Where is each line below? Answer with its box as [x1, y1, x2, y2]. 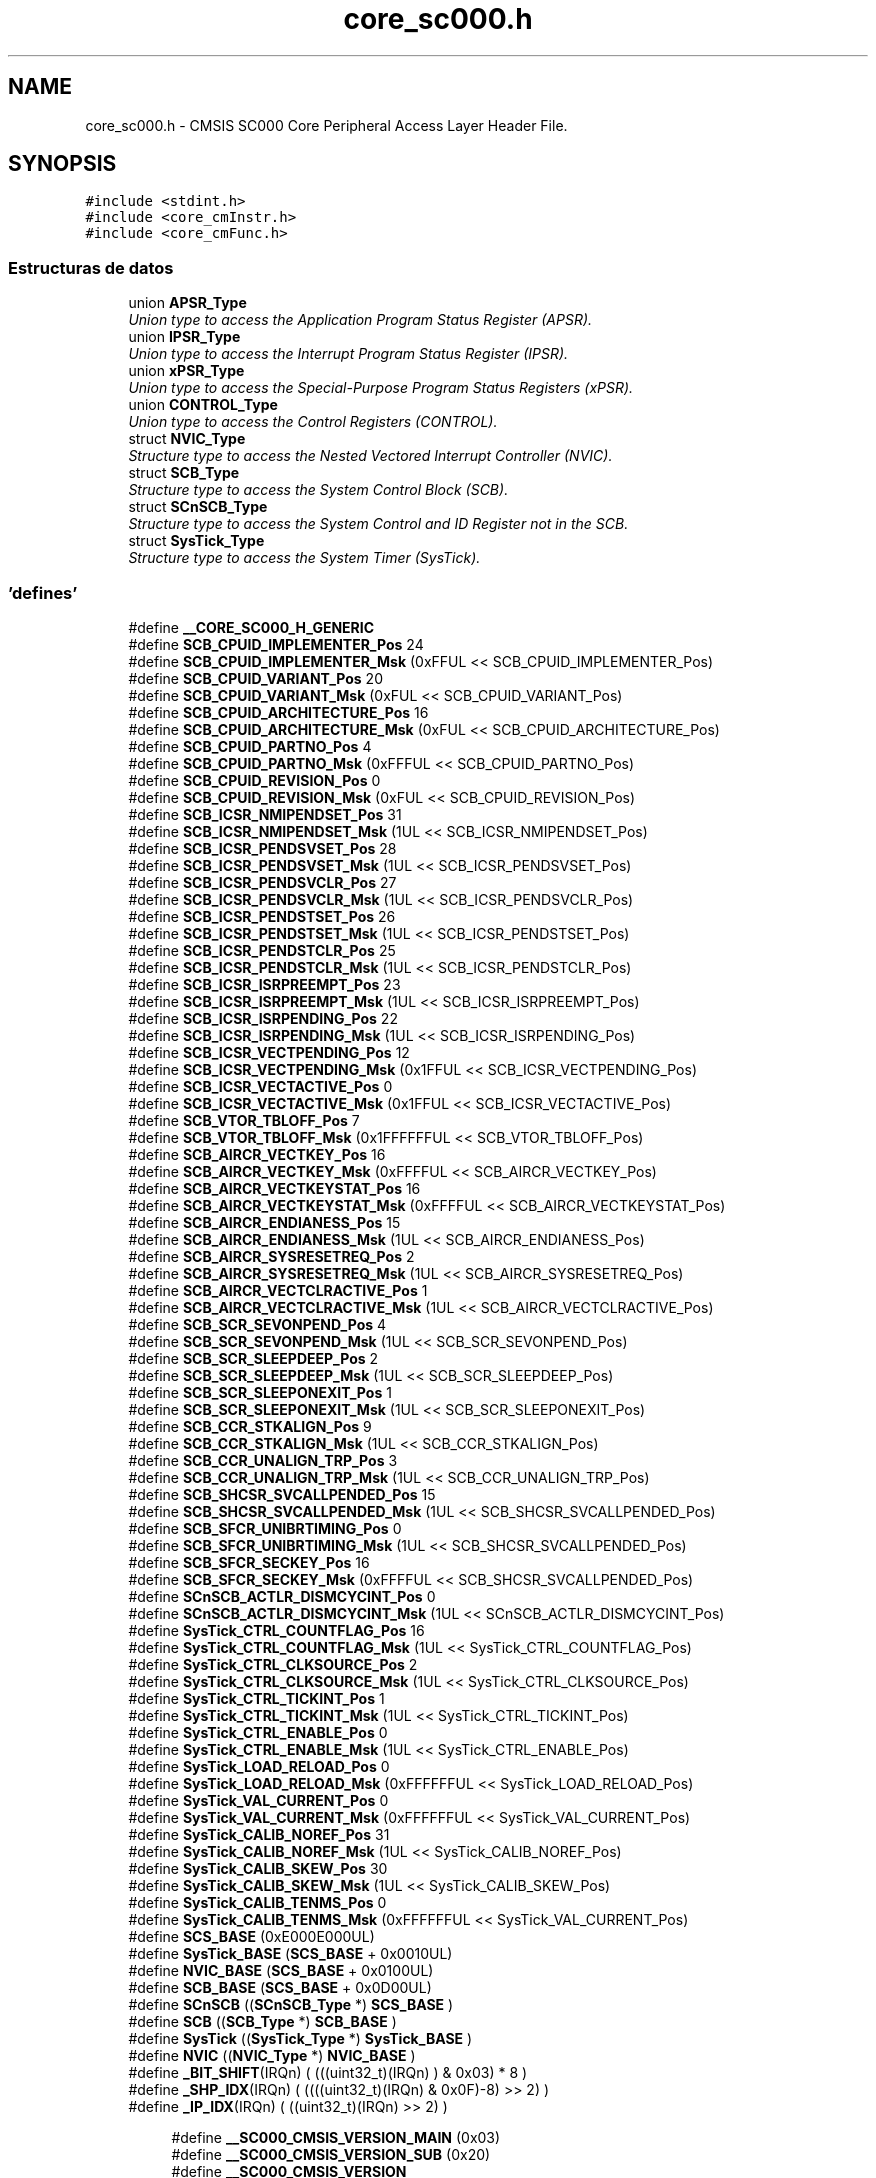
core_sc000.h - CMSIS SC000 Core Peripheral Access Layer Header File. [85, 116, 568, 134]
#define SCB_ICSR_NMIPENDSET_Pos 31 [128, 805, 402, 823]
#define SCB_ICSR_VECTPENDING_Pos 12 [128, 1043, 410, 1061]
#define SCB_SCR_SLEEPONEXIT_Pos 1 [128, 1383, 392, 1401]
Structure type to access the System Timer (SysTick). [128, 549, 481, 567]
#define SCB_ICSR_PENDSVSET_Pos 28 [128, 839, 397, 857]
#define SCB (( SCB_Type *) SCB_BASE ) [128, 2012, 397, 2030]
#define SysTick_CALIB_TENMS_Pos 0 [128, 1893, 387, 1911]
